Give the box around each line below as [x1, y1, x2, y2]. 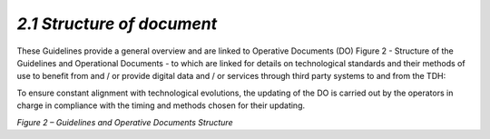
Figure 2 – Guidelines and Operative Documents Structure [16, 116, 233, 127]
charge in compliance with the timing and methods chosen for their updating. [16, 100, 306, 111]
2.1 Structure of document [16, 14, 218, 34]
